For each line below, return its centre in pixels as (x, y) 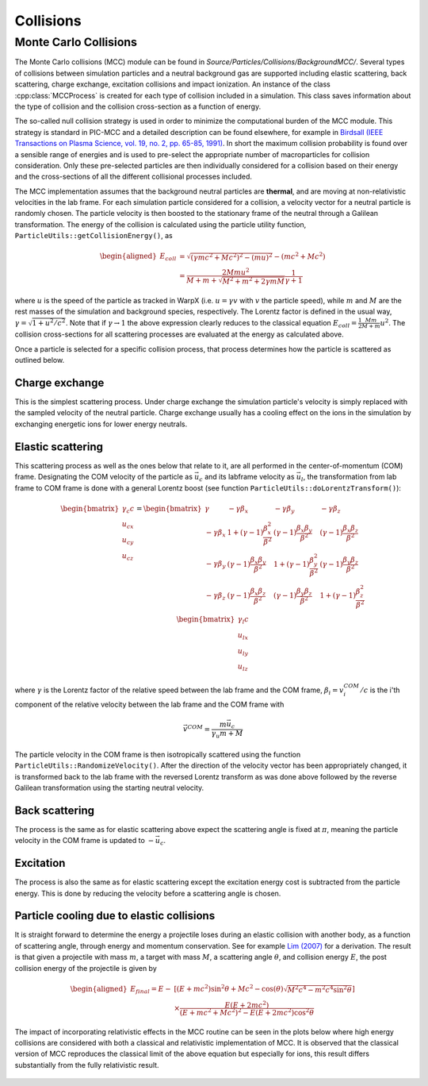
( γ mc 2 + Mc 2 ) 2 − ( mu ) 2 (231, 256)
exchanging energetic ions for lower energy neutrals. (101, 424)
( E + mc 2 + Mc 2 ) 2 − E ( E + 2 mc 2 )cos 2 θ (247, 1012)
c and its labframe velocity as (247, 478)
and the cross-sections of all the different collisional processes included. (134, 177)
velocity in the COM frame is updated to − (84, 841)
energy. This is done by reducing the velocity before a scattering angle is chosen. (148, 893)
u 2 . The (393, 322)
